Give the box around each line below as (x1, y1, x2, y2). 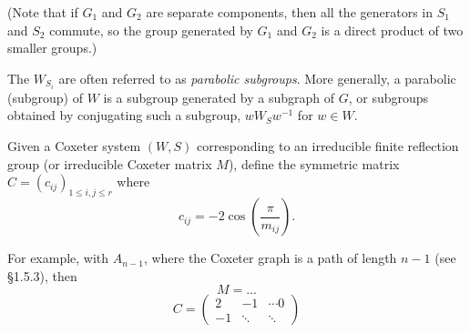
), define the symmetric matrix (228, 154, 400, 173)
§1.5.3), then (7, 266, 77, 285)
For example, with (7, 248, 109, 267)
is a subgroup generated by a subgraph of (103, 87, 335, 106)
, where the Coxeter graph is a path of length (143, 248, 397, 267)
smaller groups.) (7, 38, 97, 57)
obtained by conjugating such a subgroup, (7, 106, 241, 125)
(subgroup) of (7, 87, 83, 106)
